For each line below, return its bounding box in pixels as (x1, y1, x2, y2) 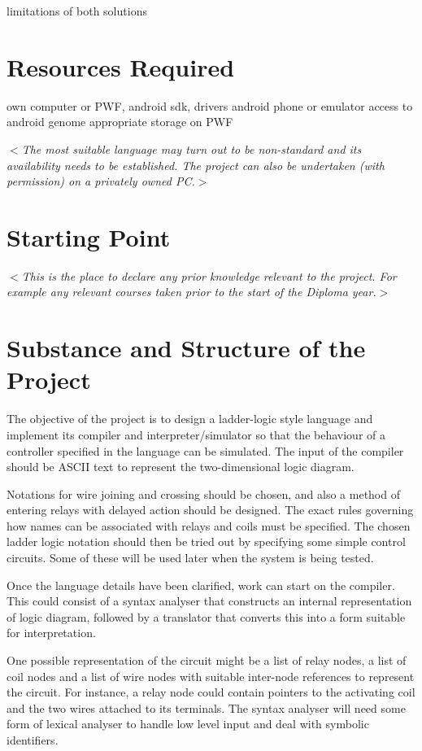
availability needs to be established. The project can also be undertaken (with (7, 156, 385, 173)
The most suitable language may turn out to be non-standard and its (21, 140, 362, 157)
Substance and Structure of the (7, 331, 366, 365)
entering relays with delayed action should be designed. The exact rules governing (7, 501, 414, 518)
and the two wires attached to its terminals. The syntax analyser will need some (7, 699, 406, 716)
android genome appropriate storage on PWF (7, 113, 233, 130)
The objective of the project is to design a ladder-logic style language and (7, 410, 373, 427)
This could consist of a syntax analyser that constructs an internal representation (7, 592, 412, 609)
